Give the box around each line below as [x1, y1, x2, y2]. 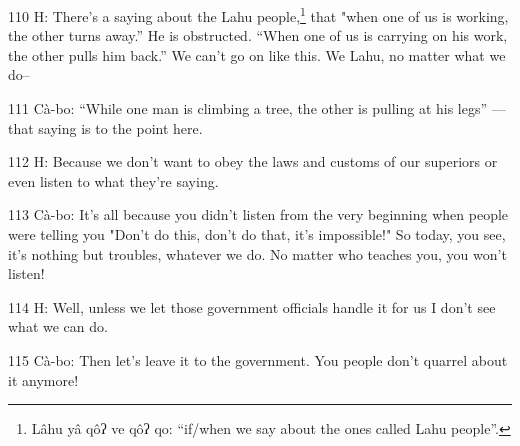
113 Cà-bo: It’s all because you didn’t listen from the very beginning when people [8, 204, 509, 225]
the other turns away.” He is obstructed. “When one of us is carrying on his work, [8, 25, 508, 46]
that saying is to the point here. [8, 117, 203, 138]
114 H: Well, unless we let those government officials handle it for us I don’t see [8, 296, 496, 317]
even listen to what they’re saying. [8, 170, 219, 191]
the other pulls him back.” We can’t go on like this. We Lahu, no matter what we [8, 44, 506, 65]
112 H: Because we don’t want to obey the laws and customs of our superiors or [8, 151, 498, 172]
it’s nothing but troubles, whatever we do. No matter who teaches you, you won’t [8, 243, 507, 264]
